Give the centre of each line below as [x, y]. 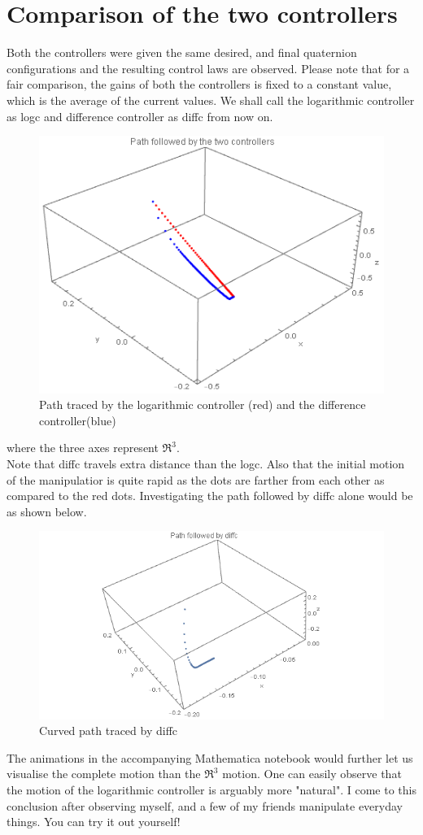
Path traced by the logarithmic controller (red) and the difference [203, 404]
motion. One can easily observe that [312, 774]
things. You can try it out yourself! [94, 822]
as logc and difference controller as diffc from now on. [140, 116]
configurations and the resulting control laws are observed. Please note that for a [208, 68]
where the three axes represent [83, 448]
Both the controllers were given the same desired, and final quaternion [182, 52]
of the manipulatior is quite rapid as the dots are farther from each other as [196, 479]
